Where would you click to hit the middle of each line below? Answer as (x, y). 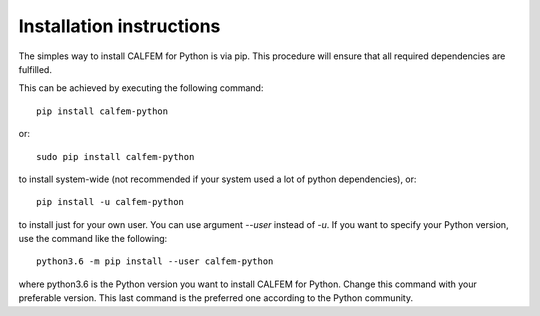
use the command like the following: (93, 239)
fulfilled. (35, 69)
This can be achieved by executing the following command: (141, 88)
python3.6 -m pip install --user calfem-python (155, 261)
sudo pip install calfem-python (115, 156)
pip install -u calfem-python (110, 202)
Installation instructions (119, 26)
